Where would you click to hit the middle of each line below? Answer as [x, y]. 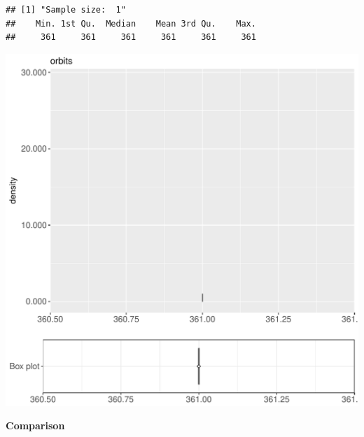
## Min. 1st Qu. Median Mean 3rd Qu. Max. [131, 23]
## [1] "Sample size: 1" [66, 10]
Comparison [35, 425]
